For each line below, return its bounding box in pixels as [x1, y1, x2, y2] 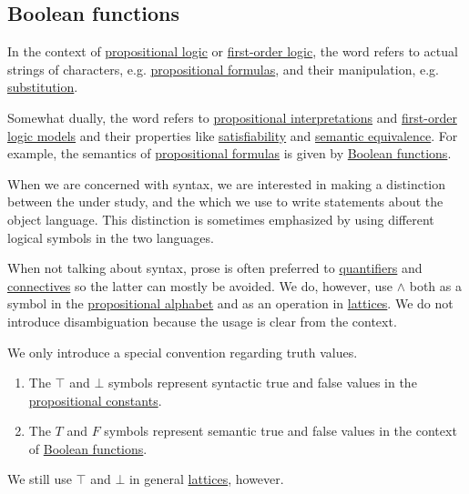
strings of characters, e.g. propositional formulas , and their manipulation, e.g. [7, 59, 439, 78]
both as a [409, 276, 462, 295]
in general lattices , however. [128, 469, 284, 489]
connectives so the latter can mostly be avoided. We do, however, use [7, 276, 393, 295]
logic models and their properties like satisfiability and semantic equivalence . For [7, 126, 458, 145]
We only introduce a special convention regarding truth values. [7, 342, 358, 361]
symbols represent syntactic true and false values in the [107, 373, 417, 392]
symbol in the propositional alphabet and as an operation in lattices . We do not [7, 294, 454, 313]
